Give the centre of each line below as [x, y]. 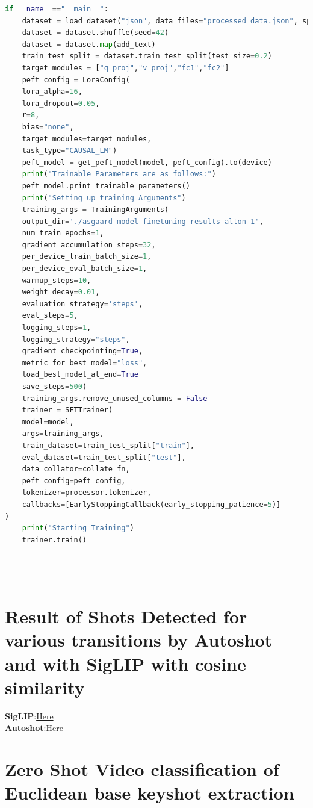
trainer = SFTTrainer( [67, 410]
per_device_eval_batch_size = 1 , [85, 269]
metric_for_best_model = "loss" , [85, 363]
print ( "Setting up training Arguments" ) [104, 198]
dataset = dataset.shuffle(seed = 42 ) [95, 33]
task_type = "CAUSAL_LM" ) [70, 151]
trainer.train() [54, 540]
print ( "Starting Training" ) [78, 528]
